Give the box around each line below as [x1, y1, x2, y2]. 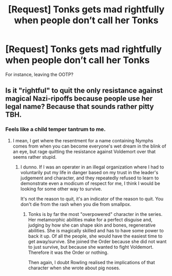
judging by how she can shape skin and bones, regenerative [28, 222, 156, 228]
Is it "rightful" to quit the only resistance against [5, 86, 163, 95]
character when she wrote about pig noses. [28, 265, 121, 271]
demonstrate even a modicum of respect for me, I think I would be [20, 180, 160, 186]
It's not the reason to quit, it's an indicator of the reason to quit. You [20, 195, 164, 201]
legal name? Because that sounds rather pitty [5, 102, 154, 111]
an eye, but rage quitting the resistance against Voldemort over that [12, 148, 156, 155]
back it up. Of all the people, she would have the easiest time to [28, 233, 163, 239]
